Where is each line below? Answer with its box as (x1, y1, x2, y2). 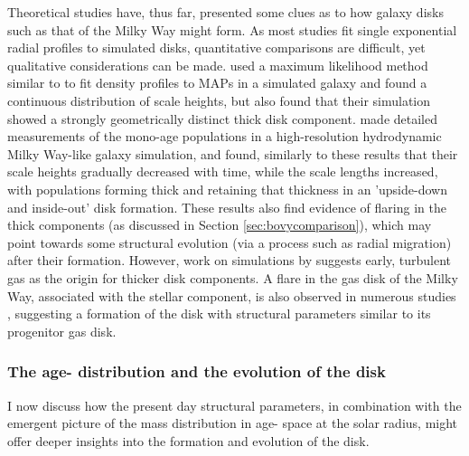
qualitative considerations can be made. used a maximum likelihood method (7, 55, 428, 74)
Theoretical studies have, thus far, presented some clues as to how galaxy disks (7, 3, 444, 21)
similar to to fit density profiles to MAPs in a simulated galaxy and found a (7, 73, 427, 92)
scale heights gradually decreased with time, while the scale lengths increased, (7, 162, 438, 181)
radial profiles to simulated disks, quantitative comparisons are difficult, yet (7, 38, 426, 57)
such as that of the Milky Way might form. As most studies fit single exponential (7, 20, 457, 39)
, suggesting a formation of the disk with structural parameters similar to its (7, 304, 431, 323)
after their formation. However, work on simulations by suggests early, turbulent (7, 251, 452, 270)
